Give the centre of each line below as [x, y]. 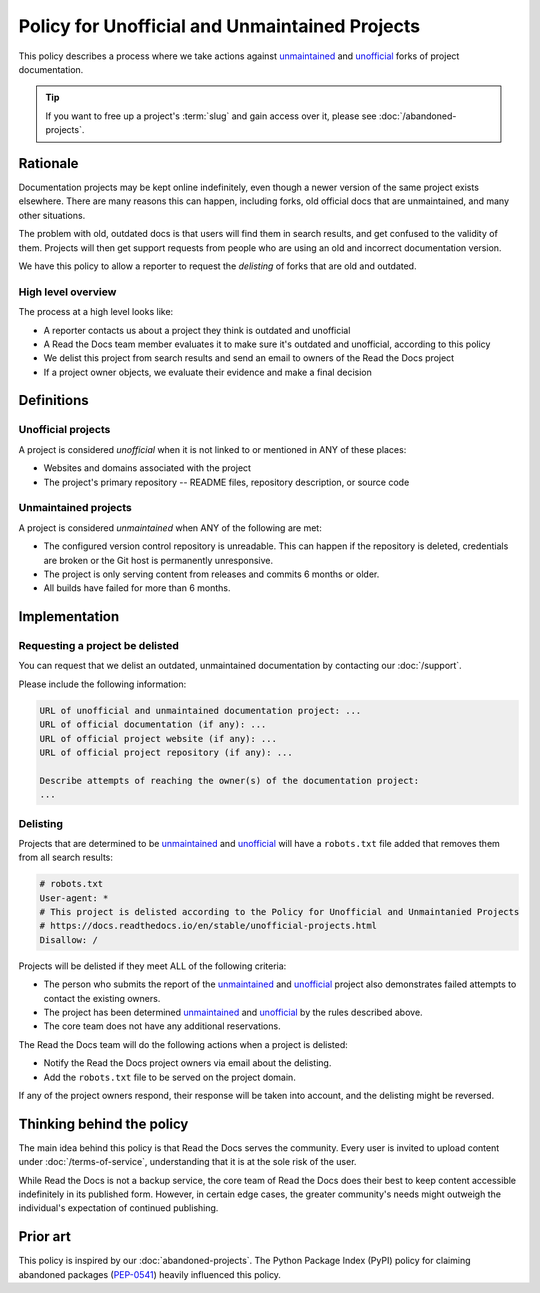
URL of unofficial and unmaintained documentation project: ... [200, 710]
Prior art [45, 1236]
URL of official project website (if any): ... [158, 738]
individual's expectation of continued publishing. [118, 1208]
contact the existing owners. [102, 998]
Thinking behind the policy [103, 1123]
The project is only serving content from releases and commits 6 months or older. [211, 574]
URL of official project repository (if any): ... [166, 753]
